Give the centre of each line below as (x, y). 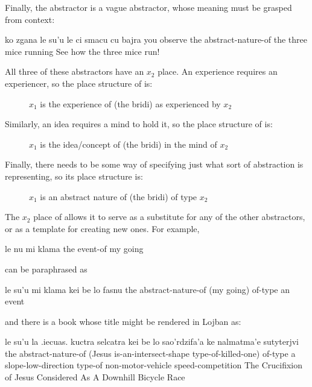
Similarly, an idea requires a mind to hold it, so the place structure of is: (139, 124)
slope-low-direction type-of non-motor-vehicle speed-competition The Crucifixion (154, 365)
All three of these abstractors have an (75, 71)
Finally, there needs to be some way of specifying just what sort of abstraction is (154, 164)
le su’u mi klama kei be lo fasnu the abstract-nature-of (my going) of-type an (148, 289)
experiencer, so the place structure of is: (79, 83)
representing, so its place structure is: (74, 176)
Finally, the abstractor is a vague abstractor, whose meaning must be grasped (148, 7)
